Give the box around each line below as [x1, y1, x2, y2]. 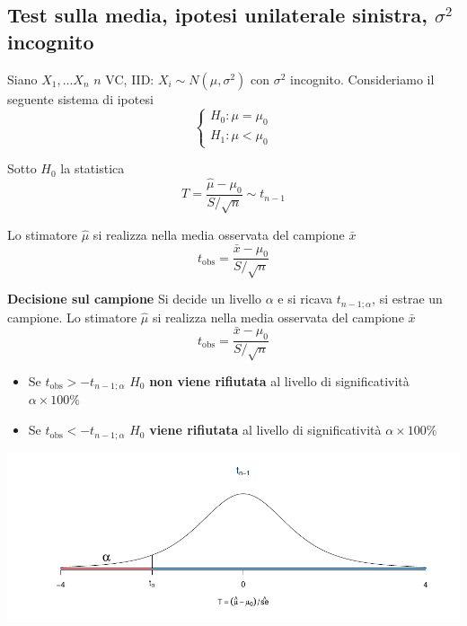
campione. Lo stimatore [7, 307, 137, 326]
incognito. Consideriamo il [290, 69, 435, 88]
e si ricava [278, 289, 333, 308]
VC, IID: [105, 69, 154, 88]
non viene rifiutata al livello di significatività [149, 372, 410, 391]
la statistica [60, 159, 125, 178]
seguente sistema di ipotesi [7, 89, 154, 108]
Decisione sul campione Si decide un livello [7, 289, 262, 308]
